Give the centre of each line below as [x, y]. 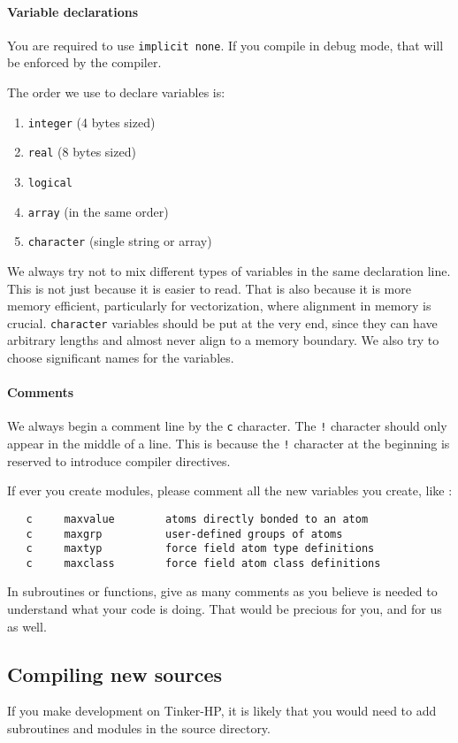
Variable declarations [73, 11]
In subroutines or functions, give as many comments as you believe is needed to [222, 591]
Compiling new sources [114, 674]
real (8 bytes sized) [82, 152]
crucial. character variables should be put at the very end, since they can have [222, 322]
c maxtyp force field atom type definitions [200, 549]
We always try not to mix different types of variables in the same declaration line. [229, 270]
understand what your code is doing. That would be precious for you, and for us [225, 609]
